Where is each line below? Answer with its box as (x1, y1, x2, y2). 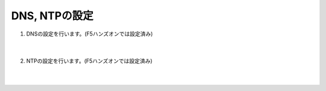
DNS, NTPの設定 (11, 9, 94, 22)
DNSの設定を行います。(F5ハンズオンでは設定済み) (26, 30, 153, 37)
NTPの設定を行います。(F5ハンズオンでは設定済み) (26, 57, 153, 64)
